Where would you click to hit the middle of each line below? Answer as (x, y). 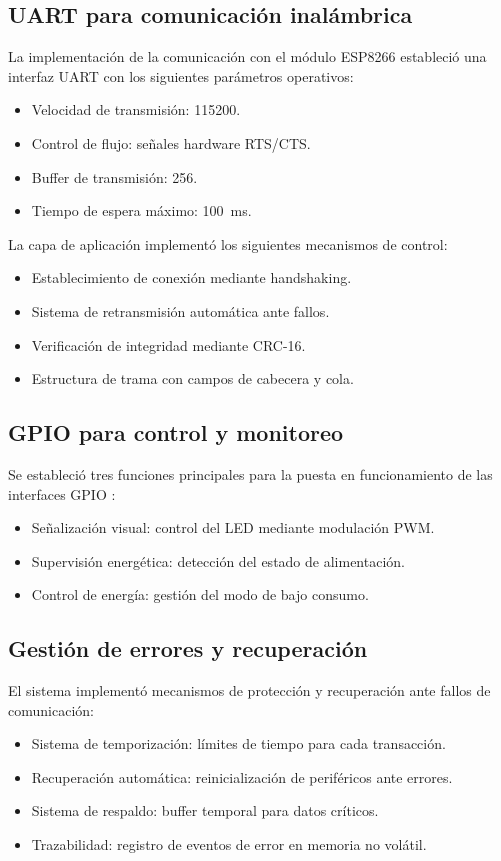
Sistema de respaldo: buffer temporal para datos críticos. (205, 810)
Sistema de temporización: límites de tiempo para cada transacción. (238, 743)
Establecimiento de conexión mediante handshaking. (191, 277)
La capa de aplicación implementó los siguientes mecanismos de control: (228, 243)
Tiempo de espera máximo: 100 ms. (141, 210)
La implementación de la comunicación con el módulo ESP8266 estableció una (247, 56)
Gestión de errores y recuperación (188, 648)
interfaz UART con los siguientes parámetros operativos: (181, 75)
